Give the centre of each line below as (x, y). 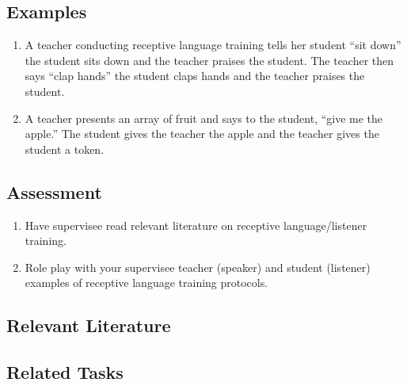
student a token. (65, 149)
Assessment (54, 191)
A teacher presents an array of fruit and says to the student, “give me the (204, 118)
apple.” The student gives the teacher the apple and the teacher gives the (202, 134)
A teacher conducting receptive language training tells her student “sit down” (213, 45)
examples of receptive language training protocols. (146, 283)
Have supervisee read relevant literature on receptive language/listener (196, 225)
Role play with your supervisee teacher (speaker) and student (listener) (198, 267)
